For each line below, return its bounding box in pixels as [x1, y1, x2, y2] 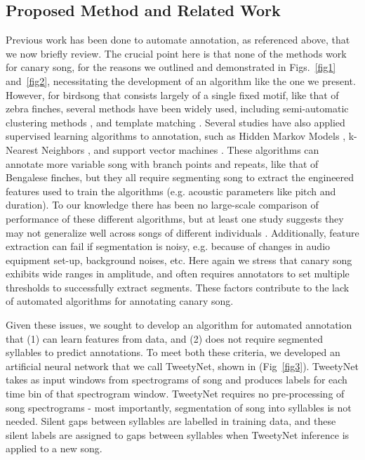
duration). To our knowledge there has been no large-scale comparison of [6, 197, 319, 212]
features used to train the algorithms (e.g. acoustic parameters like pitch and [6, 183, 336, 198]
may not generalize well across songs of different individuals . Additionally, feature [6, 225, 359, 239]
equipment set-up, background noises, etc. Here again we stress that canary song [6, 252, 352, 267]
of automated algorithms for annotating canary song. [6, 294, 234, 308]
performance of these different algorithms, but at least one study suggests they [6, 211, 344, 225]
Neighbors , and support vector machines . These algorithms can [41, 142, 319, 157]
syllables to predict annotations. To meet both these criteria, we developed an [6, 345, 340, 360]
